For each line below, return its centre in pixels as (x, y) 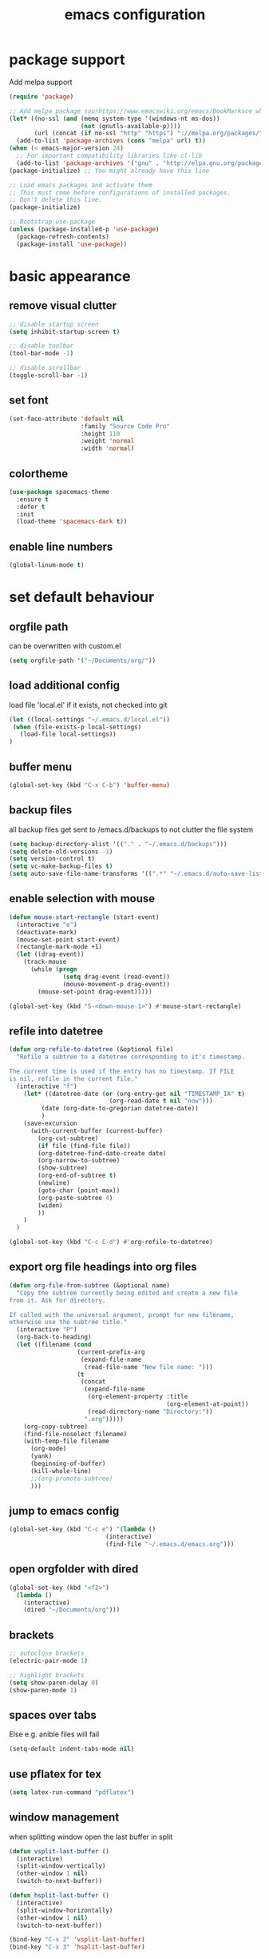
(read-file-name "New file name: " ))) (149, 1367)
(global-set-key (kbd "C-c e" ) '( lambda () (83, 1529)
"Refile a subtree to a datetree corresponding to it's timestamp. (131, 1057)
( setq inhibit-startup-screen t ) (65, 331)
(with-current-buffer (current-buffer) (96, 1130)
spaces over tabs (53, 1715)
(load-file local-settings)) (68, 734)
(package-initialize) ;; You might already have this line (109, 171)
